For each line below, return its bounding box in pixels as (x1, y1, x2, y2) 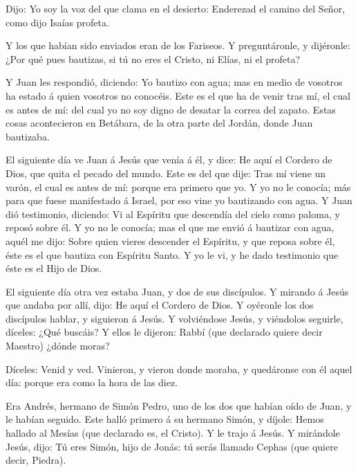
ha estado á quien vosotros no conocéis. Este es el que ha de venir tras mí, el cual (6, 88, 350, 102)
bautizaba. (6, 129, 50, 143)
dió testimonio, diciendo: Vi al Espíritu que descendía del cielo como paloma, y (6, 206, 340, 221)
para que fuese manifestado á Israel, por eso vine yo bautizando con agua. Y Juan (6, 193, 352, 208)
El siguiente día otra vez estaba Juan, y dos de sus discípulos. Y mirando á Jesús (6, 284, 349, 298)
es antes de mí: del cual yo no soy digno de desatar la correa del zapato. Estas (6, 102, 336, 116)
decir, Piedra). (6, 453, 66, 467)
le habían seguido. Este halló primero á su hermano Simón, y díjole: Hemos (6, 412, 324, 426)
